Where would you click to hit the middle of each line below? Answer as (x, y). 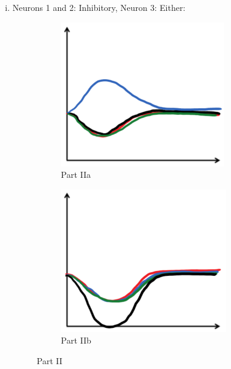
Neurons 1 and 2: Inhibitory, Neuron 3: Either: (99, 7)
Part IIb (76, 340)
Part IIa (76, 175)
